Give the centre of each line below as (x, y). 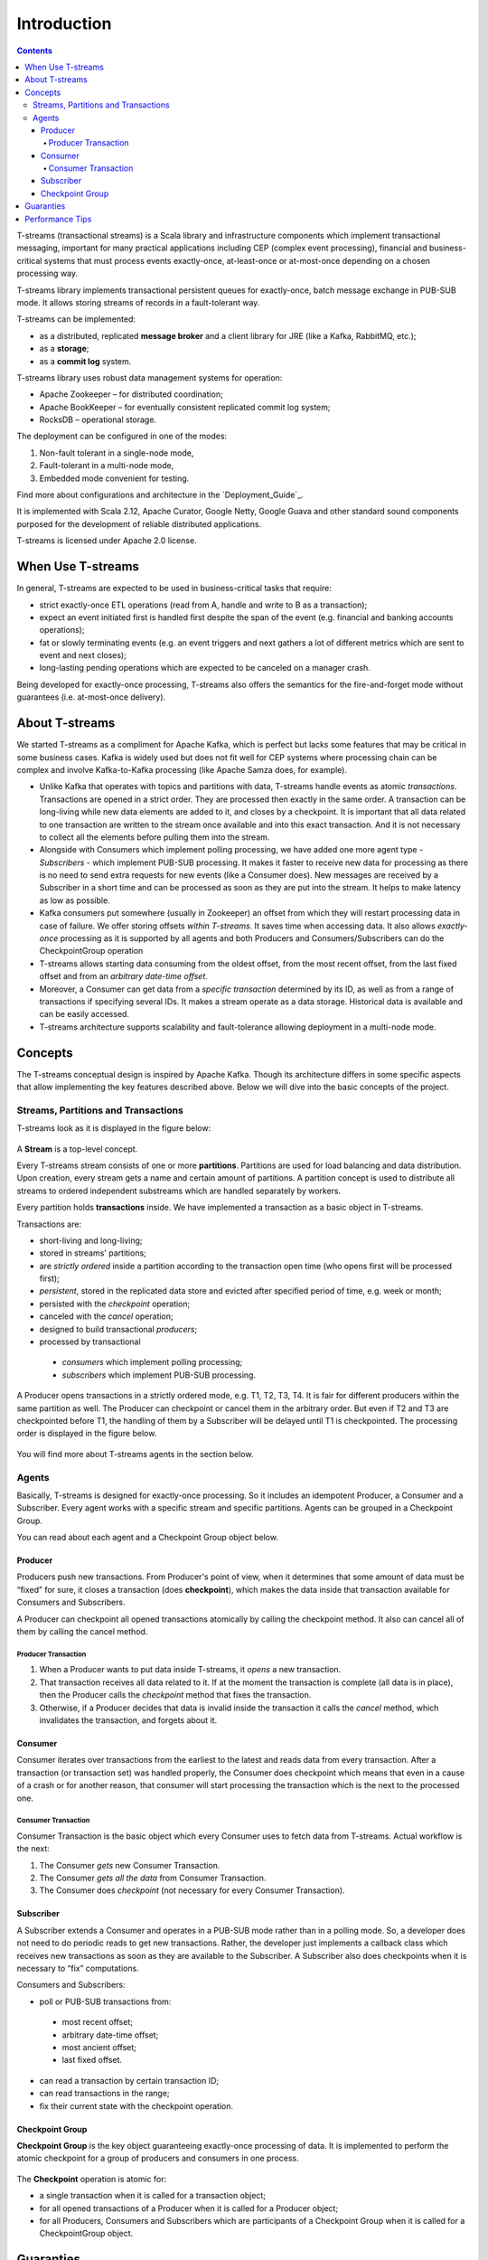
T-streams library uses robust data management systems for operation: (150, 377)
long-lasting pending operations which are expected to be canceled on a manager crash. (205, 668)
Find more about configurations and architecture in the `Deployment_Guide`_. (160, 495)
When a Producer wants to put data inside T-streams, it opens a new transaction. (190, 1670)
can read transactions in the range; (105, 2094)
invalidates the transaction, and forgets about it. (128, 1720)
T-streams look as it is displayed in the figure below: (114, 1128)
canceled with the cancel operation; (106, 1316)
